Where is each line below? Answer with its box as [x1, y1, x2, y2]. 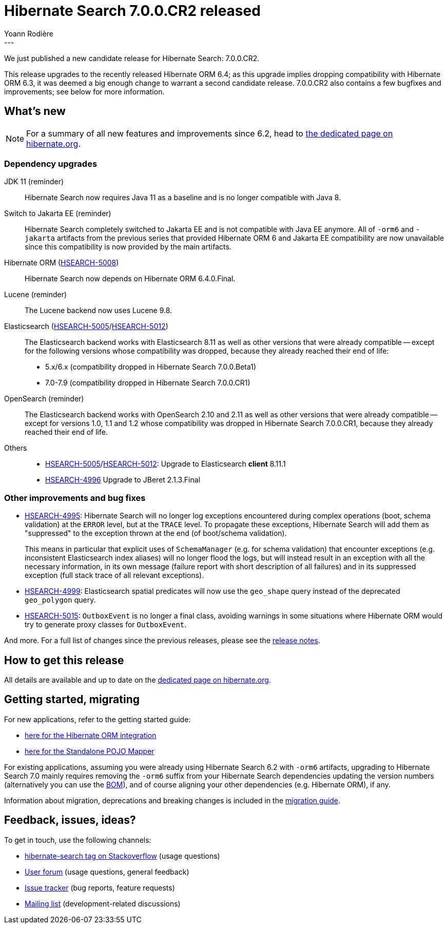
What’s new [4, 105, 66, 118]
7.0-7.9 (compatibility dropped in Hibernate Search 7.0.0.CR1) [45, 378, 250, 388]
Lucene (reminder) [4, 290, 67, 299]
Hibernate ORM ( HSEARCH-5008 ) [4, 258, 119, 267]
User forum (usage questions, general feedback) [25, 867, 189, 876]
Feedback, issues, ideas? [4, 814, 136, 827]
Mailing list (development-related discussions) [25, 899, 181, 908]
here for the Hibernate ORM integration [25, 730, 157, 740]
